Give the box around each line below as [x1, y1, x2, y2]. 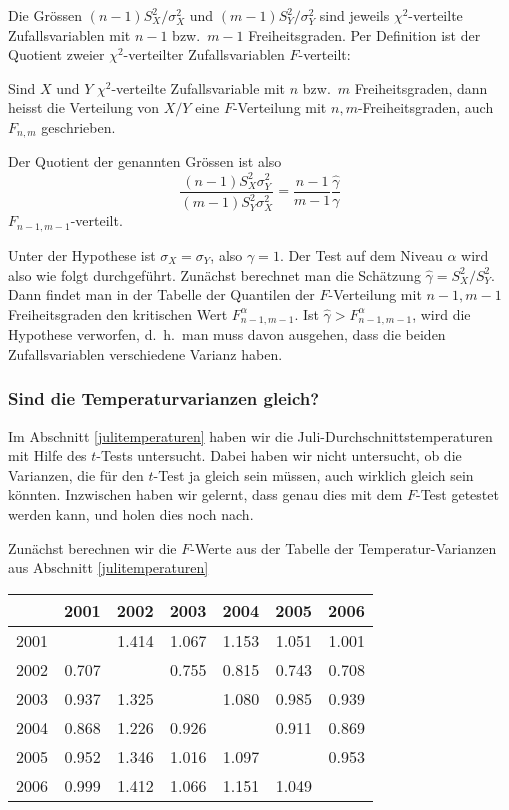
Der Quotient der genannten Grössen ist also [8, 151, 282, 172]
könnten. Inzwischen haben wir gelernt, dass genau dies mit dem [8, 484, 403, 505]
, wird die [412, 303, 471, 324]
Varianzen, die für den [8, 464, 144, 485]
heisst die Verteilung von [8, 97, 160, 118]
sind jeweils [319, 5, 390, 25]
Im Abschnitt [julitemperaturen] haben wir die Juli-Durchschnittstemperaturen [8, 425, 493, 446]
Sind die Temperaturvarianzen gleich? [8, 386, 320, 411]
